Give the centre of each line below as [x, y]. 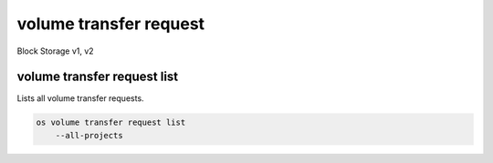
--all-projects [89, 135]
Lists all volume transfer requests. [81, 98]
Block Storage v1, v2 [56, 51]
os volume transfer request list [111, 122]
